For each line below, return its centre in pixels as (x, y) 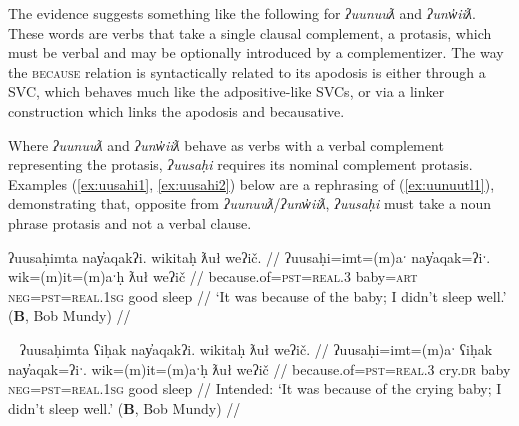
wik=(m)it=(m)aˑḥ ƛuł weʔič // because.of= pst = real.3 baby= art (213, 276)
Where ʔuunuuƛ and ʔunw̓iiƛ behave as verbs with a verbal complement (226, 144)
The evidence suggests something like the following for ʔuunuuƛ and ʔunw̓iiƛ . (242, 13)
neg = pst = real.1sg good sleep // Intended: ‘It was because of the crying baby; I (255, 388)
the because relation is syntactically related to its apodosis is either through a (247, 71)
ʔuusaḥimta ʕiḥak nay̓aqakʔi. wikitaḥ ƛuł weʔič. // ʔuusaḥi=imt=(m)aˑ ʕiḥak (256, 348)
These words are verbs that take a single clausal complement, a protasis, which (250, 32)
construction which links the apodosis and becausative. (176, 110)
